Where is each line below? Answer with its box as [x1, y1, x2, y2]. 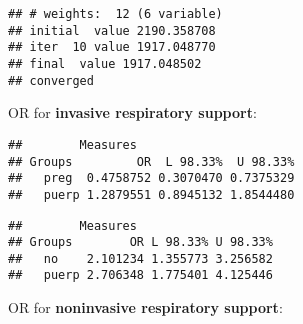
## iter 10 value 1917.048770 [8, 40, 216, 55]
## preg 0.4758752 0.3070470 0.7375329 [8, 171, 295, 186]
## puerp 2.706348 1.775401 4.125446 [8, 268, 273, 283]
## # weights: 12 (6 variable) [8, 7, 223, 21]
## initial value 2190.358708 [8, 23, 216, 38]
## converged [8, 73, 94, 88]
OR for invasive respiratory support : [8, 102, 257, 123]
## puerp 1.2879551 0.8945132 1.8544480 [8, 187, 295, 202]
